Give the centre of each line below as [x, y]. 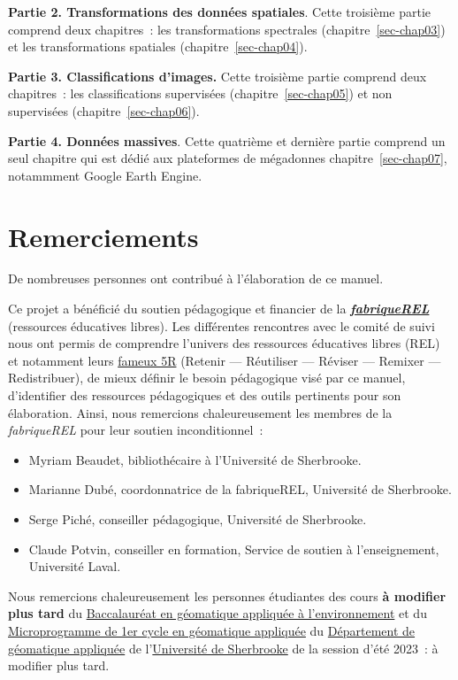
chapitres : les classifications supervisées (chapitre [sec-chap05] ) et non [200, 93]
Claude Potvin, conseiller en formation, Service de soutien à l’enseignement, [234, 549]
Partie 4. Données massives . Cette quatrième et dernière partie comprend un [227, 140]
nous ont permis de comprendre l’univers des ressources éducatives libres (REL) [224, 343]
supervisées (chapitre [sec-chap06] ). [104, 110]
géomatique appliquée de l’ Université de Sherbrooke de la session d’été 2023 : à [223, 648]
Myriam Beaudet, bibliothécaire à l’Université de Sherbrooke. [195, 459]
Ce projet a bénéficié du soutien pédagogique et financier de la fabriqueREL [219, 309]
